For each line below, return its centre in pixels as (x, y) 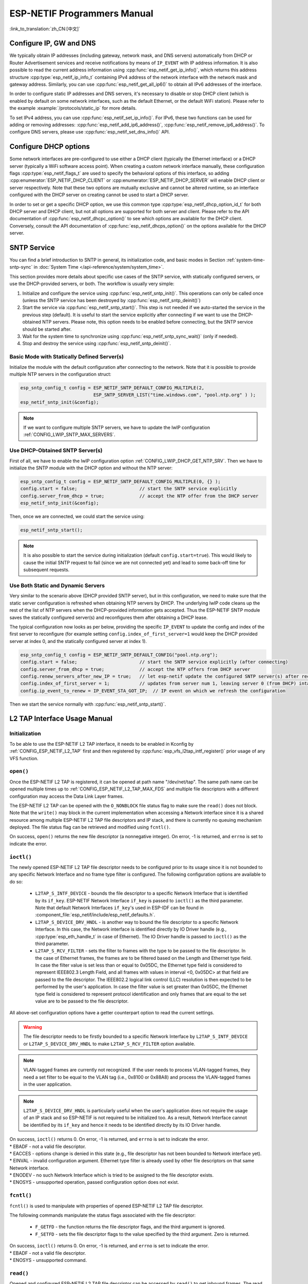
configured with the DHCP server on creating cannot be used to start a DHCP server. (99, 195)
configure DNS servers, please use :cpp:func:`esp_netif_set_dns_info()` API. (90, 132)
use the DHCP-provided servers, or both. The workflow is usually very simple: (92, 284)
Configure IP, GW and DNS (53, 43)
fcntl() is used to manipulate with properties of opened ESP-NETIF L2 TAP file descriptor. (107, 1206)
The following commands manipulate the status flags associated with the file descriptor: (103, 1215)
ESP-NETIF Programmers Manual (81, 13)
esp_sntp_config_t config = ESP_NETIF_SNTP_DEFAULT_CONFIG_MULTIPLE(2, (112, 388)
